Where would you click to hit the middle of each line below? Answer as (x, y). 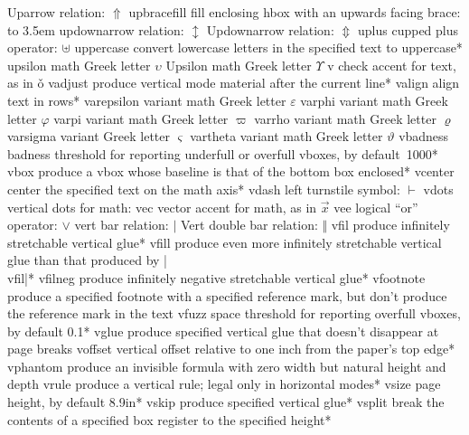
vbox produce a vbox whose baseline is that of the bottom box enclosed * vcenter (231, 171)
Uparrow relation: (56, 12)
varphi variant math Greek (374, 100)
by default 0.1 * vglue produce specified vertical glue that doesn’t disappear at (223, 331)
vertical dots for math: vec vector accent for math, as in (162, 207)
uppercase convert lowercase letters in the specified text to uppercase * (268, 47)
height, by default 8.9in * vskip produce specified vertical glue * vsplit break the (226, 402)
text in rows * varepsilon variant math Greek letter (147, 100)
